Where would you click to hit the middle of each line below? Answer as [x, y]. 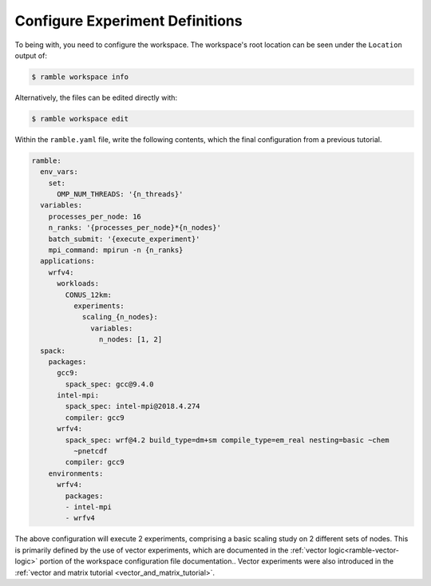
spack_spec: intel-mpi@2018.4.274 [132, 406]
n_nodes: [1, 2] [130, 340]
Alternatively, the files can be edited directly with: [96, 97]
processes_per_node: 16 [95, 216]
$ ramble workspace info [80, 77]
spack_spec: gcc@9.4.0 [110, 384]
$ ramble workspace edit [80, 119]
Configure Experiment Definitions [129, 21]
